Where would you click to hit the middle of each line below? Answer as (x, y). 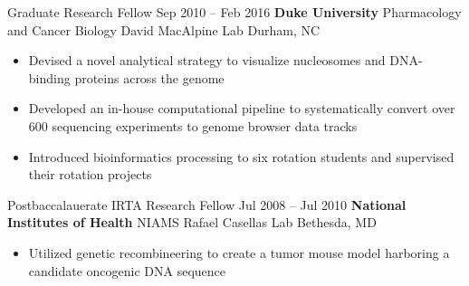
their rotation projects (90, 174)
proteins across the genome (149, 77)
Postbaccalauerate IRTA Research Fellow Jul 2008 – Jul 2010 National (207, 204)
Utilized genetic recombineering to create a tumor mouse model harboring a (239, 252)
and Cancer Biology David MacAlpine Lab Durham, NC (164, 29)
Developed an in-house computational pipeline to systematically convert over (242, 108)
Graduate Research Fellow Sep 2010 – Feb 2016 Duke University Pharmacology (234, 12)
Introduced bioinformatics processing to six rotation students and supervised (241, 156)
